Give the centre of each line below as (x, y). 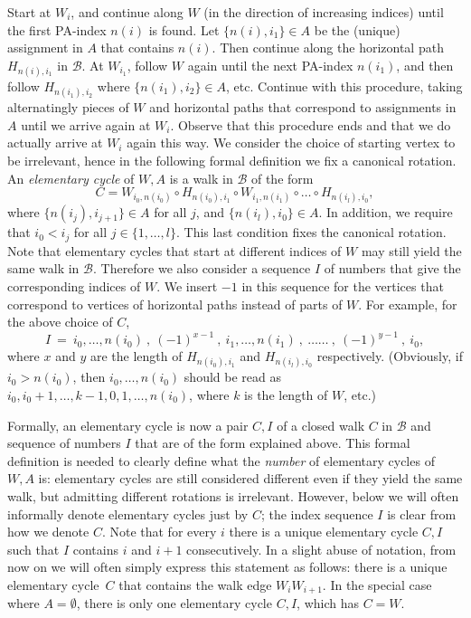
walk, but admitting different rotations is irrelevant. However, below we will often (233, 495)
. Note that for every (159, 532)
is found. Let (184, 29)
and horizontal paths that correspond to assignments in (303, 107)
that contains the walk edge (195, 584)
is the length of (286, 395)
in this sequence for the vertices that (343, 285)
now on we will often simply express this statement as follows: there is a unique (227, 567)
